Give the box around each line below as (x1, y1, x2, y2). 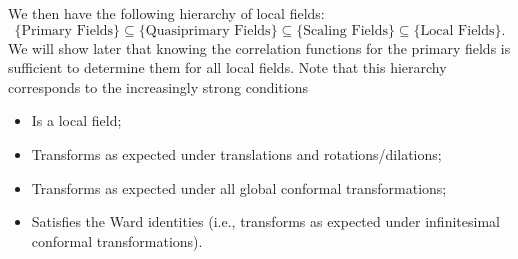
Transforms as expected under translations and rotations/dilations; (31, 143, 442, 164)
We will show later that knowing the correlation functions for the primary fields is (8, 37, 511, 58)
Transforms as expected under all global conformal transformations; (31, 177, 447, 198)
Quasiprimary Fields (145, 23, 271, 38)
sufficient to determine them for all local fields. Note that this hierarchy (8, 57, 447, 78)
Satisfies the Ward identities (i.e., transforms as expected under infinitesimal (31, 211, 500, 232)
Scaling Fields (303, 23, 388, 38)
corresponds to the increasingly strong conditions (8, 76, 309, 97)
